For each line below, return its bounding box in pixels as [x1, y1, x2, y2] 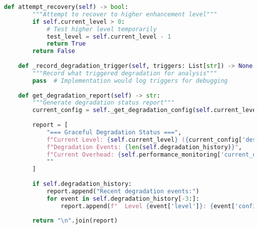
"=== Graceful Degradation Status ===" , [46, 128, 182, 136]
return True [46, 40, 86, 48]
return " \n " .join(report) [32, 217, 118, 225]
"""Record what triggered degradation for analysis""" [32, 69, 217, 77]
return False [32, 48, 75, 55]
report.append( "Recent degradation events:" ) [46, 187, 199, 195]
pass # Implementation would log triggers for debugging [32, 77, 228, 84]
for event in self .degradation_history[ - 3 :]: [46, 195, 199, 202]
